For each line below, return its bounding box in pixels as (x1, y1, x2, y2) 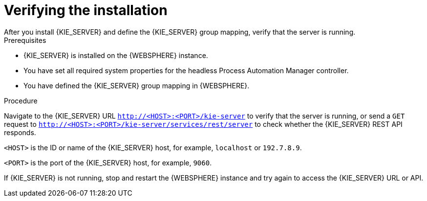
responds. (4, 128, 36, 137)
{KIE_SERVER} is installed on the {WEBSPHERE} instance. (23, 51, 208, 60)
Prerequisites (4, 36, 46, 44)
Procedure (4, 96, 38, 105)
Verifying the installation (4, 2, 168, 19)
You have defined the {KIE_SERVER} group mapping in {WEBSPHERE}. (23, 81, 250, 90)
